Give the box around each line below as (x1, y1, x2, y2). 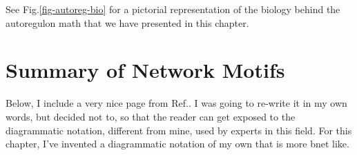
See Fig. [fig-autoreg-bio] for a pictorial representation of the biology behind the (6, 2, 340, 16)
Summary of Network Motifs (6, 56, 285, 84)
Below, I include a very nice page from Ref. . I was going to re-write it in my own (6, 96, 347, 110)
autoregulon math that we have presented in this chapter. (6, 15, 249, 30)
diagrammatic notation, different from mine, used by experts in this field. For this (6, 123, 352, 137)
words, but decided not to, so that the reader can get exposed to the (6, 109, 296, 123)
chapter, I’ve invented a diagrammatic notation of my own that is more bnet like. (6, 136, 349, 151)
